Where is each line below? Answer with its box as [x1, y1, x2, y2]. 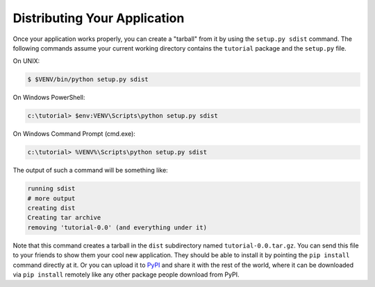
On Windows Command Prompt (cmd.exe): [12, 130, 135, 138]
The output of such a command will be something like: [12, 166, 168, 175]
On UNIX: [12, 57, 40, 65]
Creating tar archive [27, 214, 101, 222]
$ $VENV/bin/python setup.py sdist [27, 76, 149, 83]
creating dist [27, 205, 76, 211]
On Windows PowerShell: [12, 94, 85, 102]
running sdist [27, 184, 76, 193]
